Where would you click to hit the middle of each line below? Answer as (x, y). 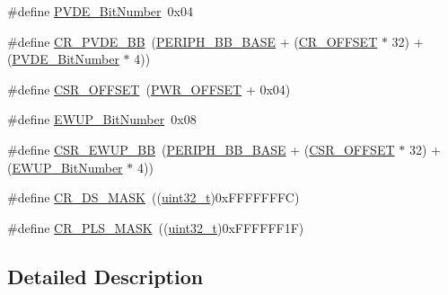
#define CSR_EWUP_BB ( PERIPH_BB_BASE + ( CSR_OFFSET (201, 149)
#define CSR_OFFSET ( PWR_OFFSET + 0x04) (149, 89)
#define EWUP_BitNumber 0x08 (102, 119)
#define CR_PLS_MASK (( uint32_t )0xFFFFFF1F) (156, 227)
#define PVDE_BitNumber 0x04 (100, 11)
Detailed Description (105, 276)
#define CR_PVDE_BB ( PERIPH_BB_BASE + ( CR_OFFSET (193, 41)
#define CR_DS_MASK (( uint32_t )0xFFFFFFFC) (154, 197)
